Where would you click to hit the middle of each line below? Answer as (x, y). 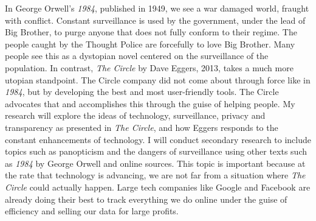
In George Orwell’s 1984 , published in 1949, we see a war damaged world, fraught (157, 8)
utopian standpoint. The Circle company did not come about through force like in (158, 79)
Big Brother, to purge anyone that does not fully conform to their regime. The (151, 32)
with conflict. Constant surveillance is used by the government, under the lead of (155, 20)
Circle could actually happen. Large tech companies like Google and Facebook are (158, 187)
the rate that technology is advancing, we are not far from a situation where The (155, 175)
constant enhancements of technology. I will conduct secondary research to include (158, 139)
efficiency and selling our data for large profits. (92, 211)
